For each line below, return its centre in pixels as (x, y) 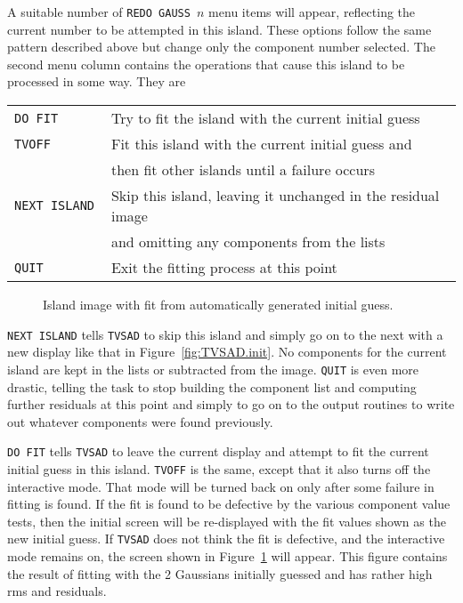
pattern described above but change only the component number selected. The (221, 47)
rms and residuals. (57, 591)
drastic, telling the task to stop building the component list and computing (212, 386)
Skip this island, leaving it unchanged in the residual (275, 196)
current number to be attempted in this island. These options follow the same (219, 29)
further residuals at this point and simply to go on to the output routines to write (231, 404)
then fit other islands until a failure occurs (243, 170)
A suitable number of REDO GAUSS (99, 12)
